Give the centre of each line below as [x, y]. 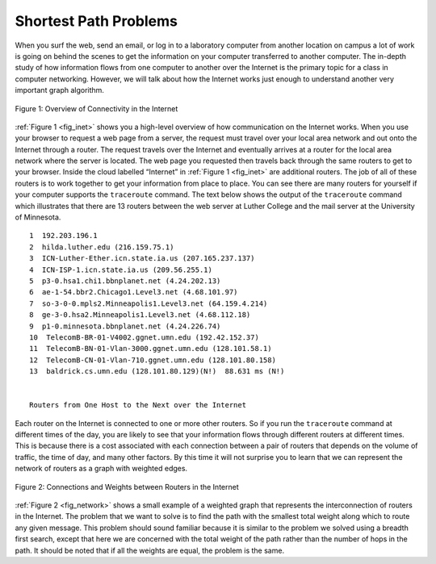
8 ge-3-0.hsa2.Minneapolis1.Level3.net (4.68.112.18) [140, 315]
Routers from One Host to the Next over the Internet [138, 405]
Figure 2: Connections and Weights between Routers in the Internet [127, 487]
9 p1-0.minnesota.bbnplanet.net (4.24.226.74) [125, 326]
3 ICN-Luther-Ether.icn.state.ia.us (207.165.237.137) [142, 259]
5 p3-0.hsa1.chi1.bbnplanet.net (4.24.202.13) [125, 281]
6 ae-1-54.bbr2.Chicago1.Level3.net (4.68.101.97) [134, 292]
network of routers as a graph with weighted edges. [101, 469]
